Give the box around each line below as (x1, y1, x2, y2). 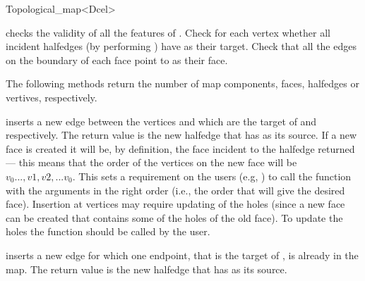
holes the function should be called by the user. (6, 224, 210, 239)
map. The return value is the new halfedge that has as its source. (6, 261, 287, 276)
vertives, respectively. (6, 89, 97, 104)
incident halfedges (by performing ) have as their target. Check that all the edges (6, 39, 357, 54)
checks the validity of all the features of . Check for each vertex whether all (6, 25, 330, 39)
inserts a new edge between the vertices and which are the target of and (6, 113, 317, 128)
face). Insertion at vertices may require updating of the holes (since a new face (6, 196, 345, 211)
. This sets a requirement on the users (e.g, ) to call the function (72, 168, 352, 183)
